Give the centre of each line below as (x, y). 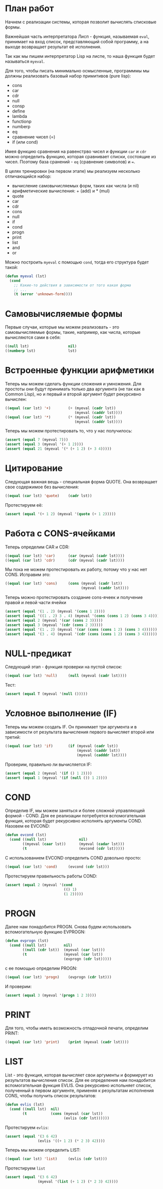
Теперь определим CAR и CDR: (37, 547)
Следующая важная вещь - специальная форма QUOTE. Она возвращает (81, 482)
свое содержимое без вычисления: (42, 487)
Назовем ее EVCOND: (27, 826)
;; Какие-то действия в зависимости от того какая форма (73, 285)
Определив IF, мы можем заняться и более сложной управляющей (75, 810)
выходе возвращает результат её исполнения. (53, 47)
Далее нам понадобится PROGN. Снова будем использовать (68, 927)
